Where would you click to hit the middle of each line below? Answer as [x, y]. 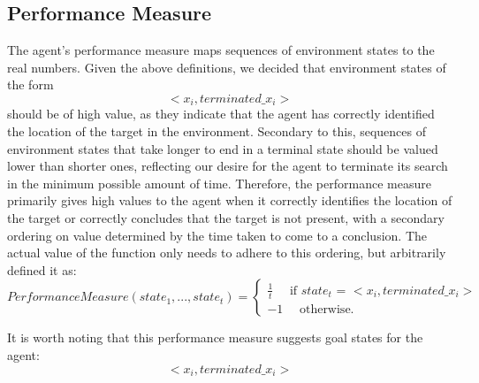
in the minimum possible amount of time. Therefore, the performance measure [219, 183]
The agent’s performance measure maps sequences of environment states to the [221, 50]
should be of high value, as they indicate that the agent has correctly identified [221, 114]
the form [30, 84]
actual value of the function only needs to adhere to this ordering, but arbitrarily [227, 253]
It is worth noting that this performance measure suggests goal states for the [215, 337]
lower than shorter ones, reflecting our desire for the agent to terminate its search [228, 166]
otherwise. [327, 309]
